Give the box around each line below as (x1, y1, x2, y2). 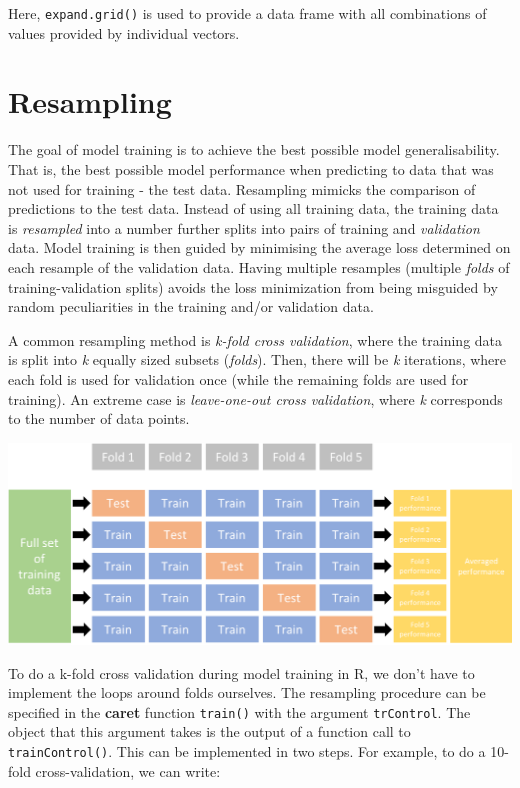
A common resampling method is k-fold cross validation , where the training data (8, 329, 503, 350)
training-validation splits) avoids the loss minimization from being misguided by (8, 276, 498, 297)
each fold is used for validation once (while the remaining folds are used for (8, 368, 469, 389)
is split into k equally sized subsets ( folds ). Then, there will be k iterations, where (8, 349, 507, 370)
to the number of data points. (8, 408, 190, 429)
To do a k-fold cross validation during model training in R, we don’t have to (8, 662, 475, 683)
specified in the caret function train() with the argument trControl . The (8, 701, 471, 722)
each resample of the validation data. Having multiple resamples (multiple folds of (8, 256, 510, 277)
